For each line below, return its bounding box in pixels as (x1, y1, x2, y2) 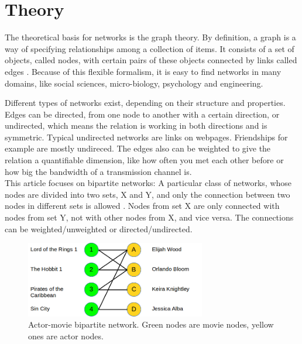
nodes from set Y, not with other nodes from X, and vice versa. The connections (5, 211, 294, 223)
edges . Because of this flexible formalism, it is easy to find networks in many (5, 65, 282, 77)
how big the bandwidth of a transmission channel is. (5, 165, 192, 177)
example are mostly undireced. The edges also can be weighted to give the (5, 142, 271, 154)
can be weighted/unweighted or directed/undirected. (5, 222, 193, 235)
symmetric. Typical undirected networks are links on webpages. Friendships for (5, 130, 288, 143)
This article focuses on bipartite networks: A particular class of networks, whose (5, 177, 292, 189)
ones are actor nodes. (28, 329, 104, 342)
